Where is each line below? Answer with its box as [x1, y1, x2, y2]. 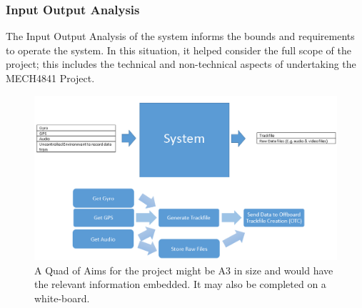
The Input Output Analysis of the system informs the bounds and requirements [6, 29, 355, 44]
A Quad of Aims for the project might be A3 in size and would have [34, 262, 333, 277]
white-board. [34, 291, 90, 305]
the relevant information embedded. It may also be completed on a [34, 277, 326, 292]
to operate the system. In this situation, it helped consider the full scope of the [6, 42, 351, 57]
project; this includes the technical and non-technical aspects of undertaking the [6, 56, 356, 71]
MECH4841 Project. [6, 71, 95, 85]
